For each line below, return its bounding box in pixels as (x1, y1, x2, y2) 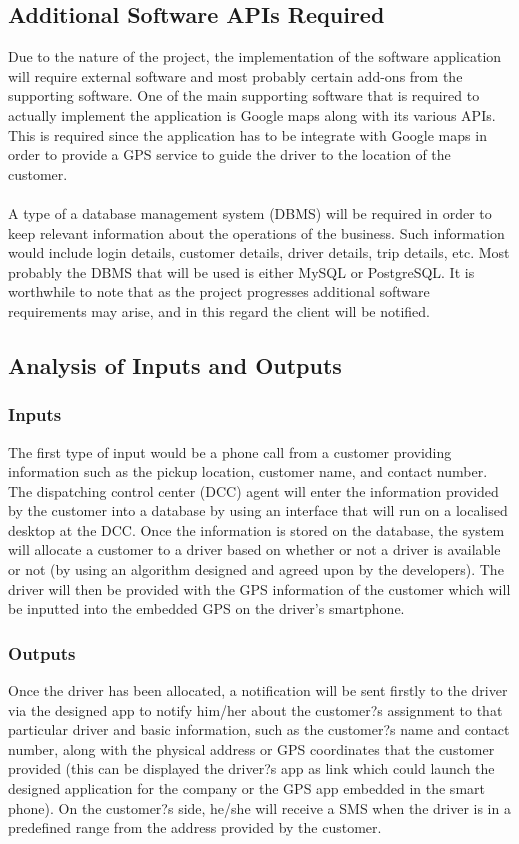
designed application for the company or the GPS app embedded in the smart (8, 778, 485, 799)
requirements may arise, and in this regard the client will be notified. (8, 300, 430, 321)
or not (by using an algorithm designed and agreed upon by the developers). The (8, 559, 504, 580)
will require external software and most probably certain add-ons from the (8, 65, 463, 86)
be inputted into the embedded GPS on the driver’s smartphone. (8, 598, 405, 619)
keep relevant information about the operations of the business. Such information (8, 222, 505, 243)
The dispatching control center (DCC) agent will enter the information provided (8, 480, 499, 501)
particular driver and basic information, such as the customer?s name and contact (8, 719, 510, 740)
